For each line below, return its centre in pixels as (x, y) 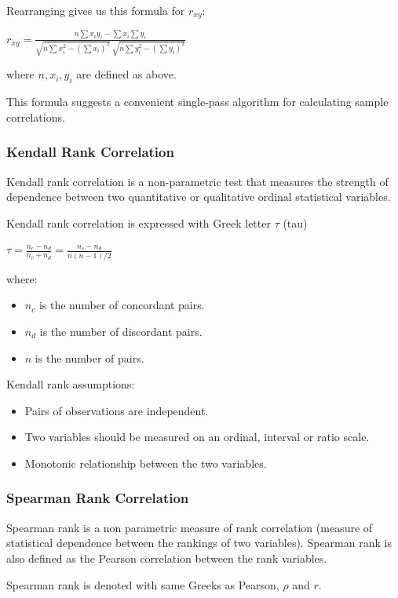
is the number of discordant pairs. (121, 331)
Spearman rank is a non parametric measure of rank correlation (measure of (190, 527)
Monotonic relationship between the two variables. (146, 463)
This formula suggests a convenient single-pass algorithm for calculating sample (197, 102)
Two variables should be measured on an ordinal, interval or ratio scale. (197, 437)
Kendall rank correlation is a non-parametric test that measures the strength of (197, 181)
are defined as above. (126, 74)
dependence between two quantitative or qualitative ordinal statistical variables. (199, 197)
